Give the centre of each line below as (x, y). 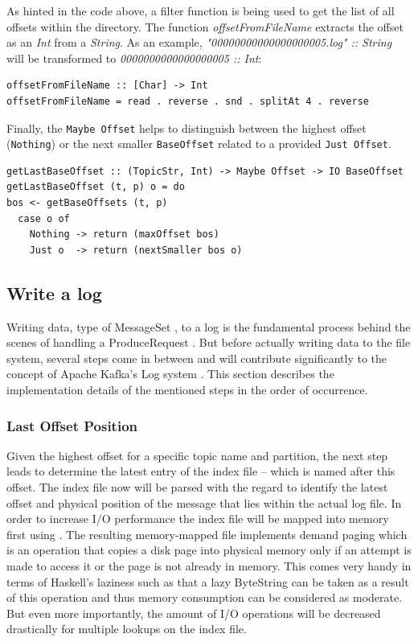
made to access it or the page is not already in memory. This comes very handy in (209, 565)
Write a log (54, 292)
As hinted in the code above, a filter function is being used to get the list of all (201, 10)
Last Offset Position (72, 425)
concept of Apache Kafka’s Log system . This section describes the (170, 374)
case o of (44, 218)
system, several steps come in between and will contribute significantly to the (197, 358)
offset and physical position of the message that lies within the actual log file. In (204, 502)
